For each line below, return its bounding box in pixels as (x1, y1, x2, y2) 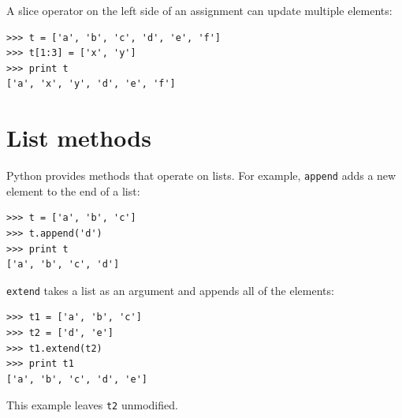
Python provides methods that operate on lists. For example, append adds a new (6, 167, 396, 184)
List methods (6, 121, 151, 154)
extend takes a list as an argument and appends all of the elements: (6, 282, 334, 298)
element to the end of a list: (6, 182, 140, 199)
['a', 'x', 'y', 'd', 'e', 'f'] (6, 78, 176, 90)
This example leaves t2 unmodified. (6, 397, 178, 413)
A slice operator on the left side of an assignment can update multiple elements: (6, 2, 393, 18)
